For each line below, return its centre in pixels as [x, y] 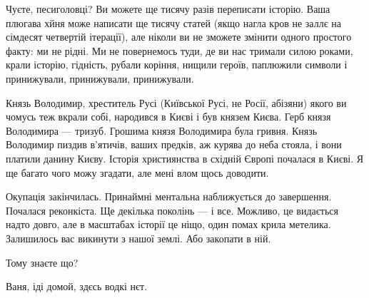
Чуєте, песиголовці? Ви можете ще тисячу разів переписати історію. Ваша [168, 9]
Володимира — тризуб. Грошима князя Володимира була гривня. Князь [162, 130]
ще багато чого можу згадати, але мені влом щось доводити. [137, 172]
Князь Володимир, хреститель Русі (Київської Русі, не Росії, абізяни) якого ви [176, 102]
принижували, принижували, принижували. [100, 78]
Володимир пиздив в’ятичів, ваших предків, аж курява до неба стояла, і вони [174, 144]
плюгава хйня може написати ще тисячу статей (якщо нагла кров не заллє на [174, 22]
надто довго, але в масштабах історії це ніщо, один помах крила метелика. [168, 224]
